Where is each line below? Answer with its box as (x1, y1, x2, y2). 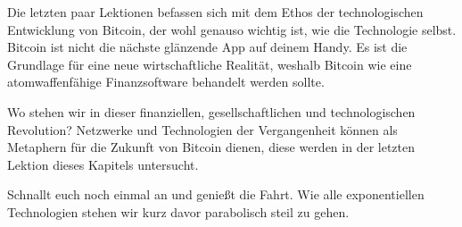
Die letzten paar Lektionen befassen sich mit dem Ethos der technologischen (7, 3, 424, 21)
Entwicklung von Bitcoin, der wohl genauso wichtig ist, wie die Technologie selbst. (7, 20, 457, 38)
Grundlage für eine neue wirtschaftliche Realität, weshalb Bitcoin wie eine (7, 55, 412, 73)
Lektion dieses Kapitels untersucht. (7, 155, 199, 173)
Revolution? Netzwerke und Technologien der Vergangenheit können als (7, 120, 398, 139)
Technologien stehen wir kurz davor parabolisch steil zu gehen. (7, 202, 350, 221)
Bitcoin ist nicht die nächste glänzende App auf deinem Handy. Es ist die (7, 38, 408, 56)
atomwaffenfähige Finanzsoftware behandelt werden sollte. (7, 72, 325, 91)
